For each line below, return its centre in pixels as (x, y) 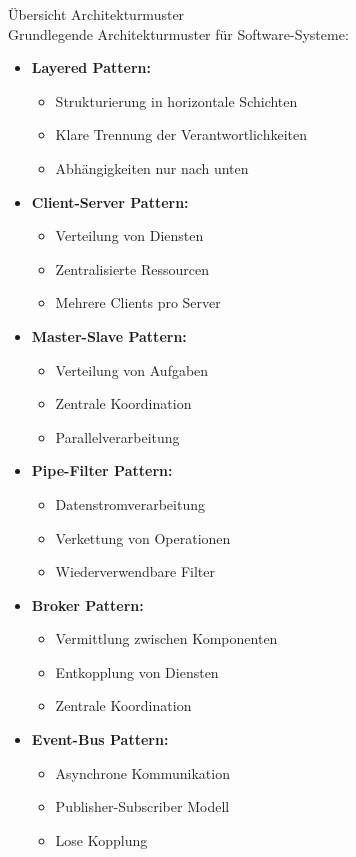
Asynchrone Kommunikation (142, 772)
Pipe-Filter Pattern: (102, 470)
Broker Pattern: (87, 604)
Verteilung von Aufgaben (132, 369)
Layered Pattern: (91, 67)
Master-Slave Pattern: (109, 335)
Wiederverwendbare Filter (135, 571)
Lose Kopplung (101, 839)
